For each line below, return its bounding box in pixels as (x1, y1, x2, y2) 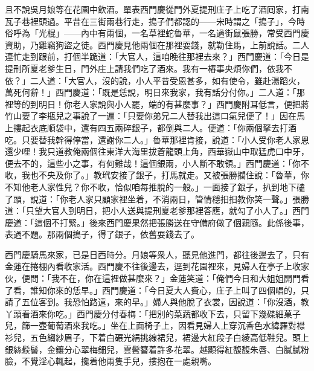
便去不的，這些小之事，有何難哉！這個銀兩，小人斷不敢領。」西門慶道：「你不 (5, 156, 309, 169)
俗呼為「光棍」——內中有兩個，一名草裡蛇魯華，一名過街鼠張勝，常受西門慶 (5, 27, 309, 39)
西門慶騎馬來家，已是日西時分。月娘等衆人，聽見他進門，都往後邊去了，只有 (5, 248, 309, 260)
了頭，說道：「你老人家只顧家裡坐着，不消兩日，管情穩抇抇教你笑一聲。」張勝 (5, 192, 309, 205)
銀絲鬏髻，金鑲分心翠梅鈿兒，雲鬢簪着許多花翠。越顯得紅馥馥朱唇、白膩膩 (5, 343, 301, 355)
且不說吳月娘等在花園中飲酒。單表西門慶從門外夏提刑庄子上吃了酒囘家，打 (5, 3, 301, 15)
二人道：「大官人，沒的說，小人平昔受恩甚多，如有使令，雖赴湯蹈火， (30, 74, 305, 86)
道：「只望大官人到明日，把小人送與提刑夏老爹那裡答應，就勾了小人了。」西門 (5, 204, 309, 217)
